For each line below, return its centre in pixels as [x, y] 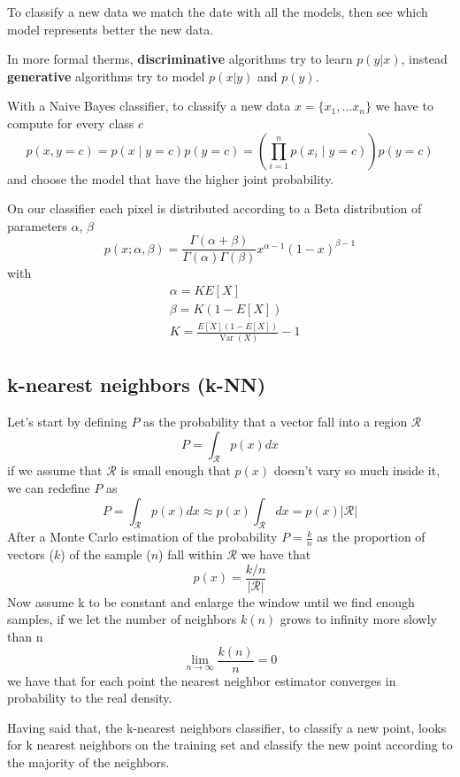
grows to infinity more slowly [358, 619]
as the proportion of [371, 537]
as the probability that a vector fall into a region [276, 421]
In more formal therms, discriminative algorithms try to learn [180, 59]
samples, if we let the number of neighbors [122, 619]
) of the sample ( [106, 554]
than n [25, 636]
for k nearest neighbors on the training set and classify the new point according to [230, 745]
